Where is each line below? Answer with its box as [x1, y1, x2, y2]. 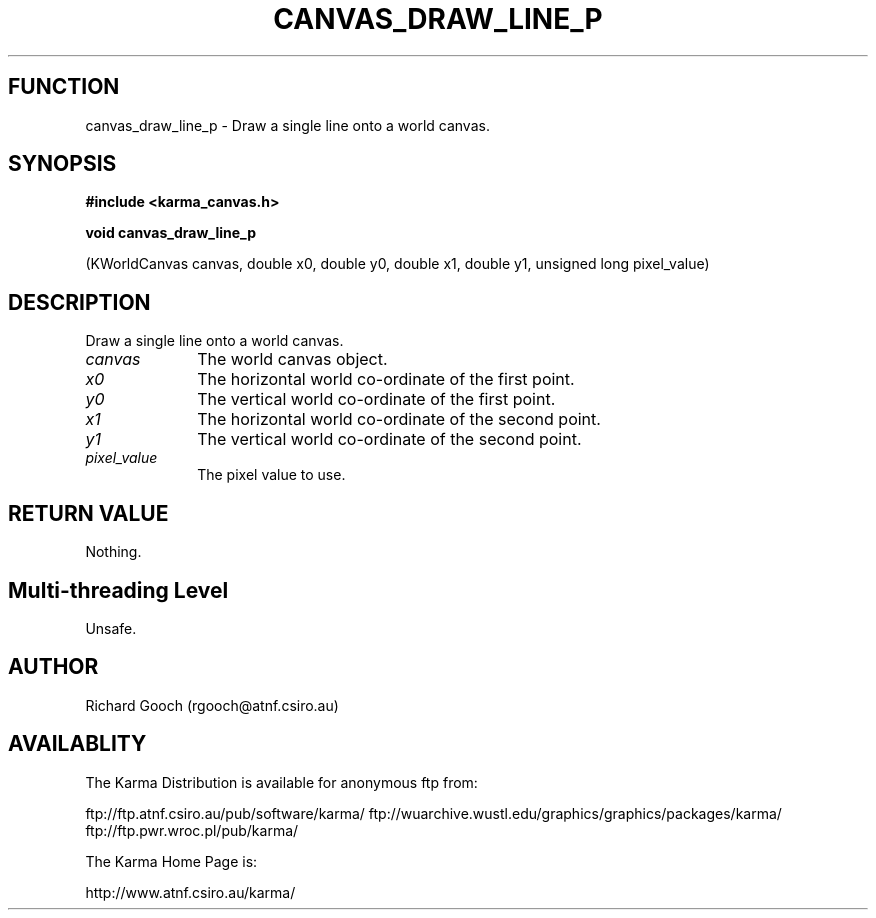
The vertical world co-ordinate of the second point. [197, 429, 582, 450]
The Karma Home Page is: [85, 852, 258, 870]
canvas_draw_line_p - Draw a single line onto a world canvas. [85, 116, 490, 134]
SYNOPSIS [8, 151, 117, 177]
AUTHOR [8, 654, 99, 680]
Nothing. [85, 543, 142, 561]
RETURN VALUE [8, 500, 169, 526]
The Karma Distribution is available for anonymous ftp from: [85, 773, 478, 791]
